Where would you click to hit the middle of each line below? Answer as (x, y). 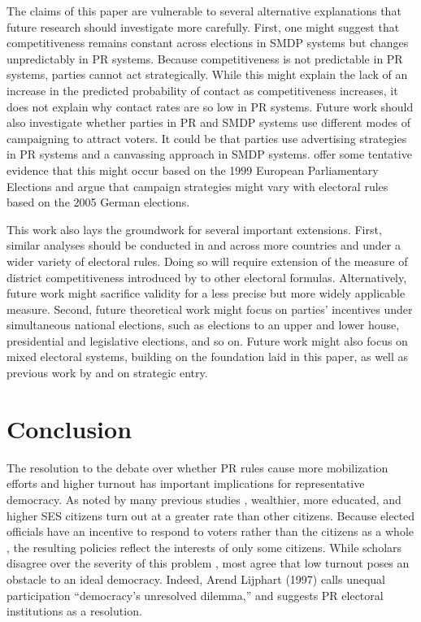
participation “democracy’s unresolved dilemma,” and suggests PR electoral (195, 595)
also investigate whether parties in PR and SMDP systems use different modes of (208, 122)
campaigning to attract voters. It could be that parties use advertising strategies (207, 138)
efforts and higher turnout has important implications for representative (186, 483)
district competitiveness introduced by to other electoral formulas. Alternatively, (207, 277)
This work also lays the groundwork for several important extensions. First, (194, 229)
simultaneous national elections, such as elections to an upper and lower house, (203, 325)
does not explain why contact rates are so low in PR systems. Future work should (210, 106)
